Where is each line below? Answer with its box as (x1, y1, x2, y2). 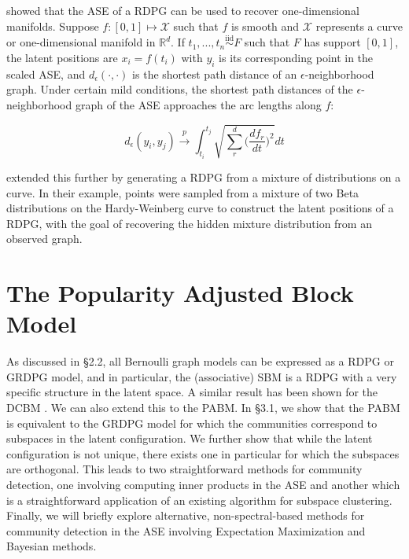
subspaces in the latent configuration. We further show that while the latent (6, 430, 373, 447)
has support (304, 34, 361, 50)
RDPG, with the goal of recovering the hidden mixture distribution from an (6, 215, 372, 231)
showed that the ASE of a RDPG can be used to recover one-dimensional (6, 2, 359, 18)
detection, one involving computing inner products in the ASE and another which (6, 476, 400, 492)
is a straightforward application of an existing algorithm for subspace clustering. (6, 491, 392, 508)
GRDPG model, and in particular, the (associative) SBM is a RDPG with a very (6, 368, 397, 384)
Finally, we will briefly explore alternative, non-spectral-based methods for (6, 507, 365, 524)
